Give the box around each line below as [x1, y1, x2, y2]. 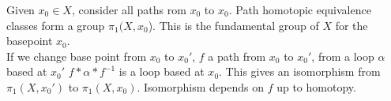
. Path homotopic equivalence [228, 2, 371, 17]
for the [335, 17, 368, 33]
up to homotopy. [276, 78, 356, 95]
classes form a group [6, 17, 105, 33]
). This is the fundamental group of [148, 17, 319, 33]
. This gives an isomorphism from [219, 63, 381, 80]
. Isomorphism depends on [137, 78, 264, 95]
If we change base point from [6, 47, 147, 64]
